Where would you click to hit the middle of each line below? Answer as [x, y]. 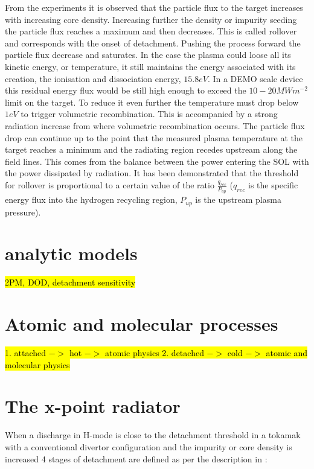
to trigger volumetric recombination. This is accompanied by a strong [149, 114]
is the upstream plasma [238, 199]
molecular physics [37, 364]
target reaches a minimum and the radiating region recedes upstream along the [151, 149]
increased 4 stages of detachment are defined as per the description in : [136, 458]
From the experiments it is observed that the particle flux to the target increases [154, 7]
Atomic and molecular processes [142, 324]
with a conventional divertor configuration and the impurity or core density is [149, 446]
